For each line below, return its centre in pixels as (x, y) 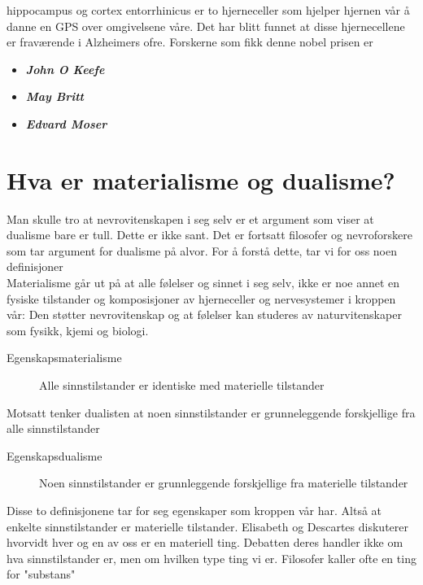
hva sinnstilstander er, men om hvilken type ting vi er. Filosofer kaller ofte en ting (211, 558)
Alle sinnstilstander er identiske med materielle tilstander (182, 385)
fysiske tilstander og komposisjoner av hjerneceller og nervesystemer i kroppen (201, 298)
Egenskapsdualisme (55, 455)
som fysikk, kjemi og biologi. (78, 330)
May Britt (55, 96)
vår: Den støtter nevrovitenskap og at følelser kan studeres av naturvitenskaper (204, 314)
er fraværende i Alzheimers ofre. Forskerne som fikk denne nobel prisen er (190, 42)
